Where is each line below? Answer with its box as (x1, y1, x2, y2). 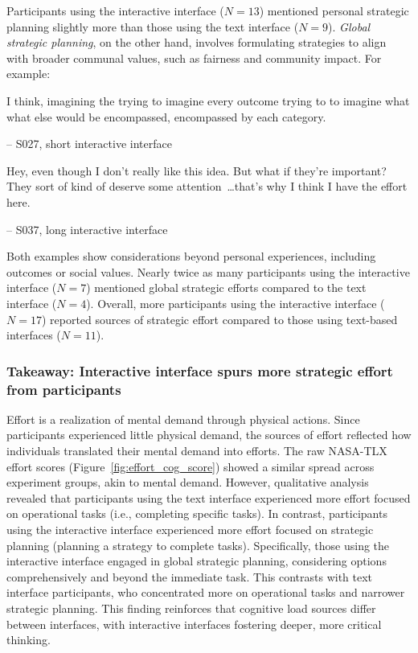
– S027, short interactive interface (6, 135, 172, 152)
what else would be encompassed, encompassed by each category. (6, 108, 326, 125)
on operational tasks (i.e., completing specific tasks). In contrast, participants (6, 505, 387, 522)
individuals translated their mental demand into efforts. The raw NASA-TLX (6, 442, 387, 459)
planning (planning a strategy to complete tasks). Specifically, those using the (6, 536, 390, 553)
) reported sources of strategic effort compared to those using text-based (41, 310, 398, 327)
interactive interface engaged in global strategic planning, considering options (6, 552, 387, 569)
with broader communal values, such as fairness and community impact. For (6, 49, 382, 66)
